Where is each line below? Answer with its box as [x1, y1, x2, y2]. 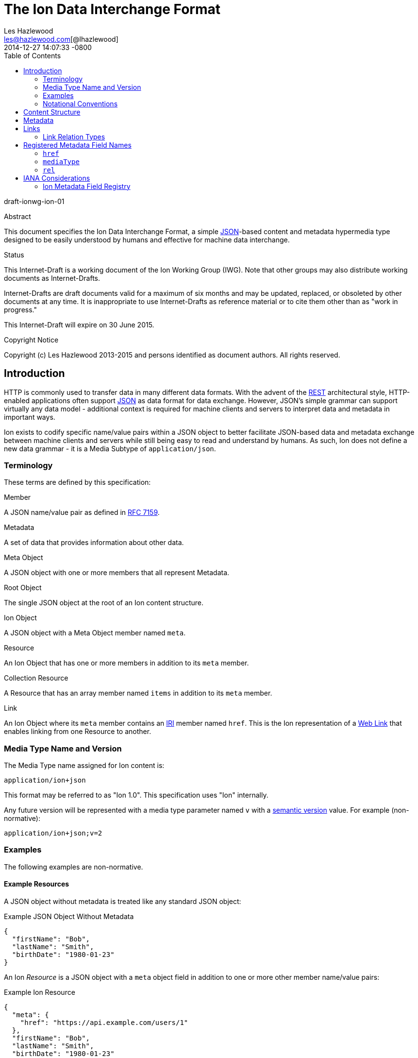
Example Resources [4, 880, 69, 888]
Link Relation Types [43, 132, 105, 141]
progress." [4, 305, 37, 314]
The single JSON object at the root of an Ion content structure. [4, 598, 204, 607]
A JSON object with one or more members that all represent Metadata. [4, 568, 230, 577]
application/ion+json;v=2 [4, 829, 102, 837]
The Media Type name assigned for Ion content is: [4, 761, 165, 770]
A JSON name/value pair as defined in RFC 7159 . [4, 508, 160, 517]
